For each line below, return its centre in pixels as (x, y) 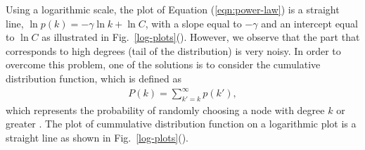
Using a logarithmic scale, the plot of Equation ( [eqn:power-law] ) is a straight (173, 9)
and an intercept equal (309, 23)
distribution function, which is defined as (94, 78)
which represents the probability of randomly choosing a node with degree (165, 110)
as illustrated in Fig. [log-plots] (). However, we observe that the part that (201, 37)
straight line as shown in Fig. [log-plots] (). (97, 138)
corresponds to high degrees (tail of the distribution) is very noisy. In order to (173, 50)
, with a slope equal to (193, 23)
